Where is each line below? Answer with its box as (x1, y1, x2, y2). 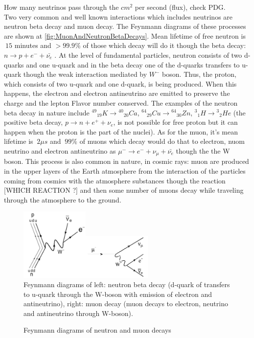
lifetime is (4, 136, 33, 146)
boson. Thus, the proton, (162, 69, 237, 79)
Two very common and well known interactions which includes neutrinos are (4, 11, 233, 22)
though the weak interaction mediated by (23, 69, 147, 79)
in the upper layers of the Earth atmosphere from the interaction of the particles (4, 165, 246, 176)
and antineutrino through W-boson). (23, 308, 133, 318)
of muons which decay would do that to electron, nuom (79, 136, 245, 146)
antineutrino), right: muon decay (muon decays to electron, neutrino (23, 298, 228, 309)
